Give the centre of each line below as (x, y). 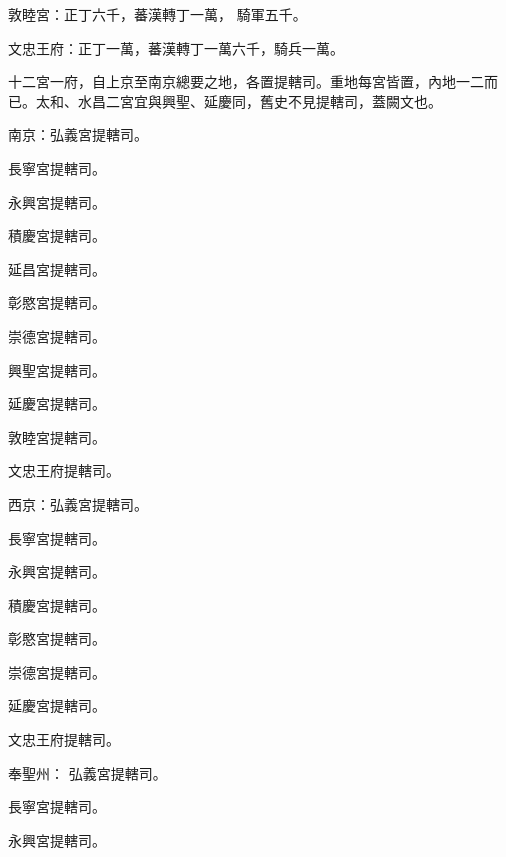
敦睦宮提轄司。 (57, 436)
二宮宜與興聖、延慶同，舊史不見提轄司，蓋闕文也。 (273, 100)
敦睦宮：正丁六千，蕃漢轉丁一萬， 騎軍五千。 (157, 14)
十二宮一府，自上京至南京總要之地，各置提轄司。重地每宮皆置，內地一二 (246, 81)
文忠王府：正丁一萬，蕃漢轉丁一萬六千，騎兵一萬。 (176, 47)
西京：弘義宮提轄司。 (78, 503)
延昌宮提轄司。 (57, 268)
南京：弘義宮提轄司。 (78, 134)
